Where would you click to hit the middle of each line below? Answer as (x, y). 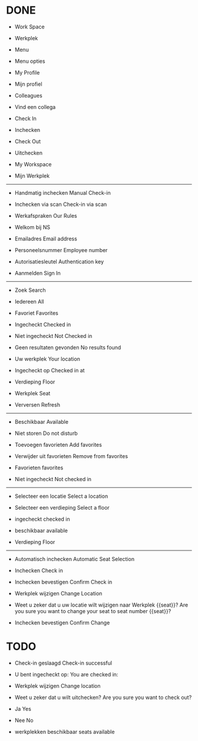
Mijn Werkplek (32, 176)
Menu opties (30, 61)
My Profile (27, 72)
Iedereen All (29, 301)
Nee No (24, 720)
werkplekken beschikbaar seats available (65, 732)
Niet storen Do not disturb (46, 433)
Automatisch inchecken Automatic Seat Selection (74, 559)
